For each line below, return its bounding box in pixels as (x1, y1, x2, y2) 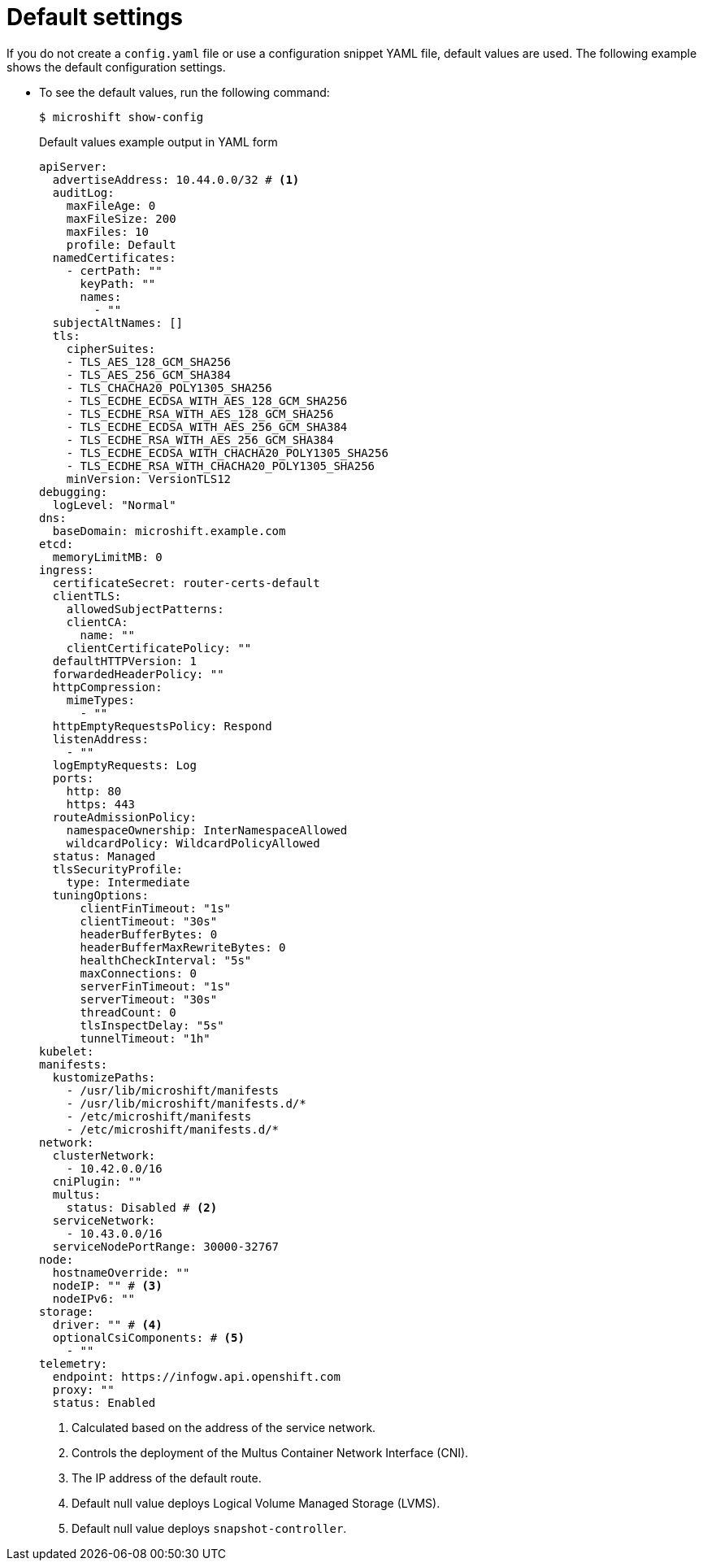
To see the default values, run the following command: (39, 85, 330, 99)
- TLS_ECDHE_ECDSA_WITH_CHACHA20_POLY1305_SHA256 (66, 446, 388, 459)
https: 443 (66, 797, 136, 811)
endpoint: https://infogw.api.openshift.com (52, 1369, 341, 1383)
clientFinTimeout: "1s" (80, 901, 232, 915)
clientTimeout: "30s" (80, 914, 218, 928)
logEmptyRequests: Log (52, 758, 197, 772)
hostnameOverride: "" (52, 1265, 190, 1279)
